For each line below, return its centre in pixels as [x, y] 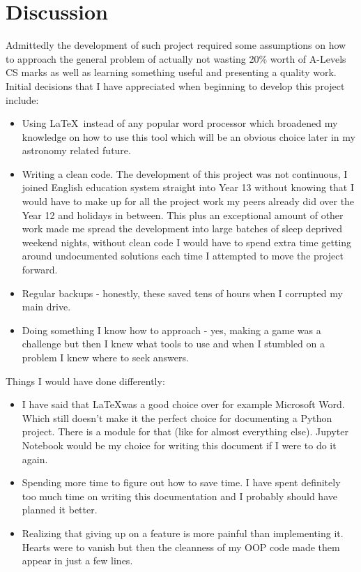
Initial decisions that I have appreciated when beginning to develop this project [175, 85]
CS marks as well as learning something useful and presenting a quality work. [171, 72]
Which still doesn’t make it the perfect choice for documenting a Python [177, 417]
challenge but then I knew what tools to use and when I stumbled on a [174, 344]
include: [22, 99]
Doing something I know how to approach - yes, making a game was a [171, 330]
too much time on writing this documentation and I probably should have [179, 496]
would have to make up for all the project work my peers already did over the [188, 201]
